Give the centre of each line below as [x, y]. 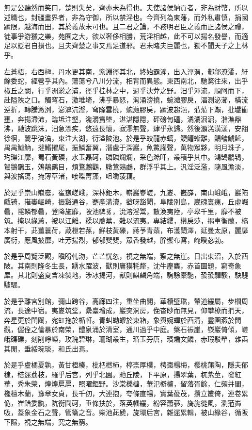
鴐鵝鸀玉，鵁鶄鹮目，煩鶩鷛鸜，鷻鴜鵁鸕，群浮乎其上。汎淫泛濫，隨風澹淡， [126, 166]
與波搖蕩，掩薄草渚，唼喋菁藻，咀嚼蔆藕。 [72, 176]
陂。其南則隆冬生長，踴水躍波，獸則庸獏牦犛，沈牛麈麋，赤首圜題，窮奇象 [123, 265]
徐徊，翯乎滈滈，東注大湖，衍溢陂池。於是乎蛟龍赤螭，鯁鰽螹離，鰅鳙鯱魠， [126, 138]
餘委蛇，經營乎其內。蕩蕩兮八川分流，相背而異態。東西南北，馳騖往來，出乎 [126, 81]
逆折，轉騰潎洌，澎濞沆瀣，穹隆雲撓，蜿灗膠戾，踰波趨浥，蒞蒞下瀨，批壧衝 [126, 109]
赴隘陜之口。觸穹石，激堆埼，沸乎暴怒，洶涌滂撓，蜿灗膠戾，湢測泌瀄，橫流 [126, 100]
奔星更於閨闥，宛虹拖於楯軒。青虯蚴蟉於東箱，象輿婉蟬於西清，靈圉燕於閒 [123, 320]
